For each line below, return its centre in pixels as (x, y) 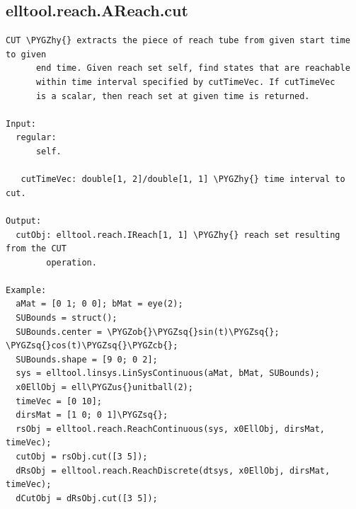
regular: (36, 138)
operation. (71, 262)
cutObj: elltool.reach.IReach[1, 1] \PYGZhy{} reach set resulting (178, 235)
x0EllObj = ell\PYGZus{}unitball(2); (104, 388)
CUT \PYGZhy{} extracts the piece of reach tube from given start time (178, 41)
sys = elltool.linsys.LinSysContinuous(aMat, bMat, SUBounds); (168, 373)
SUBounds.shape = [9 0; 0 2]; (87, 359)
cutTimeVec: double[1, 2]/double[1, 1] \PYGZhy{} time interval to (183, 179)
